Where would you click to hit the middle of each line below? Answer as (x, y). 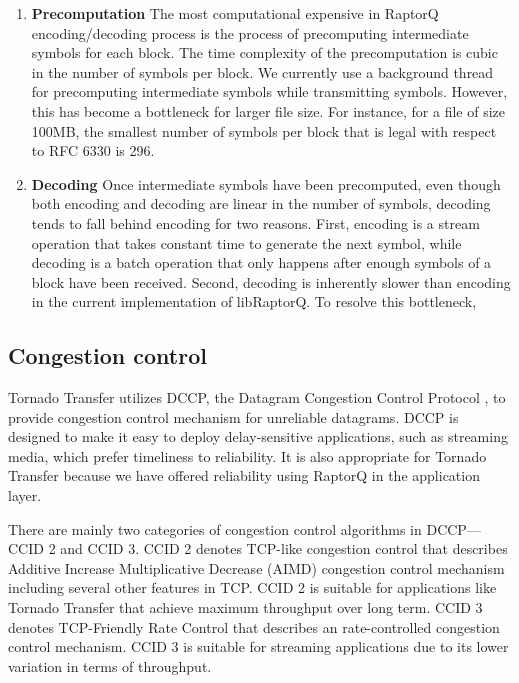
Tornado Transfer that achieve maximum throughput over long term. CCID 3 (245, 607)
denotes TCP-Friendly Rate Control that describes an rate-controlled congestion (254, 626)
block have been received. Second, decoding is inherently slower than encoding (271, 281)
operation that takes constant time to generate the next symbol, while (246, 242)
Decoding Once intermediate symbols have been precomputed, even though (266, 183)
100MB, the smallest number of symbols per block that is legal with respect (264, 130)
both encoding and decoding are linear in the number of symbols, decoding (261, 203)
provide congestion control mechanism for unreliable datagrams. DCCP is (233, 416)
